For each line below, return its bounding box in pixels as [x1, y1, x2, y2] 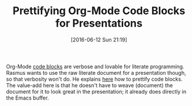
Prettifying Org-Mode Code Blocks [12, 4, 186, 18]
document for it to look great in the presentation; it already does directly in [6, 88, 187, 95]
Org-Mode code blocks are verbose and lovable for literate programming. [6, 63, 184, 70]
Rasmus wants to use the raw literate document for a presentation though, [6, 69, 187, 76]
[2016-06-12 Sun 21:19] [70, 36, 128, 43]
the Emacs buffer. [6, 94, 49, 101]
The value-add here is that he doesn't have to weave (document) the [6, 81, 173, 89]
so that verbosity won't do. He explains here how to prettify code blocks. [6, 75, 183, 82]
